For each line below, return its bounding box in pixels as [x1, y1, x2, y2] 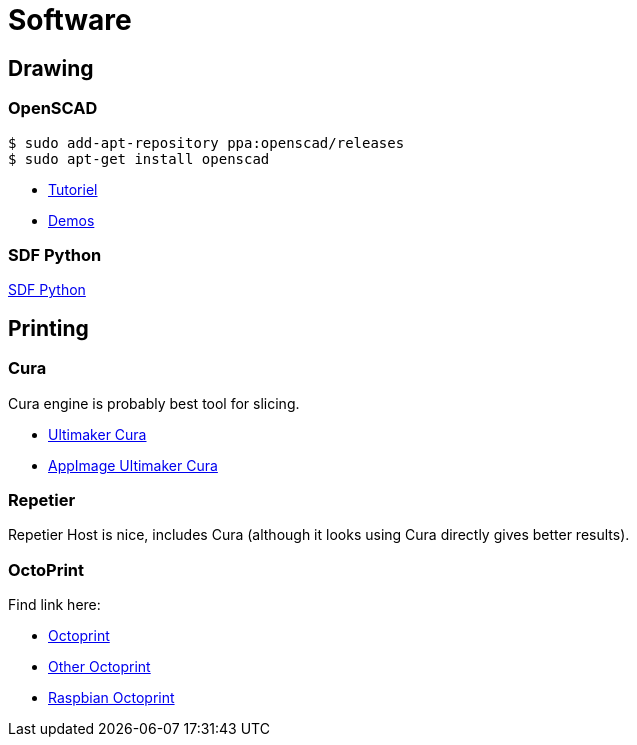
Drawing [8, 55, 94, 81]
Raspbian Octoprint [48, 689, 175, 707]
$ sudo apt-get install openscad [8, 150, 270, 167]
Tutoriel [48, 180, 98, 198]
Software [8, 3, 132, 37]
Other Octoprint [48, 658, 151, 676]
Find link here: [8, 596, 101, 614]
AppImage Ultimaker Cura [48, 456, 218, 474]
